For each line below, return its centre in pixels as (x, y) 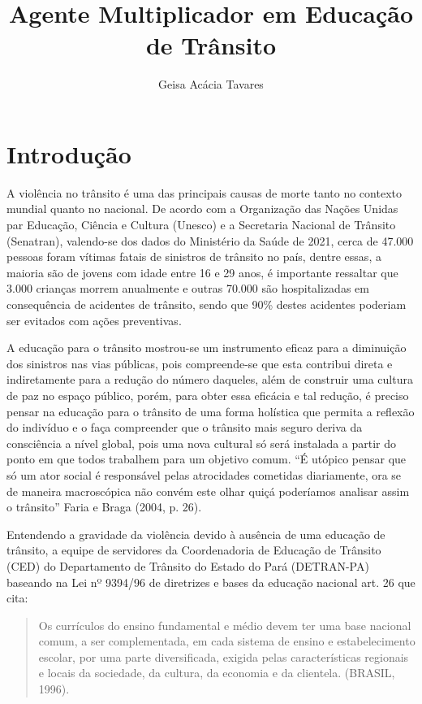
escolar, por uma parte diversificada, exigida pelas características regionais (224, 656)
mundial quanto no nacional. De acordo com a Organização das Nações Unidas (202, 209)
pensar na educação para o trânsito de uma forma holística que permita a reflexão (211, 411)
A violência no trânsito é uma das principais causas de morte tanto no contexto (204, 192)
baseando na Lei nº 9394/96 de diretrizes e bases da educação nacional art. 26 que (211, 582)
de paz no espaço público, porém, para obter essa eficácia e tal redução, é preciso (208, 395)
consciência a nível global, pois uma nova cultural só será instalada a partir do (202, 443)
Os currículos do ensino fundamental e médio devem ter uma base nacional (225, 625)
